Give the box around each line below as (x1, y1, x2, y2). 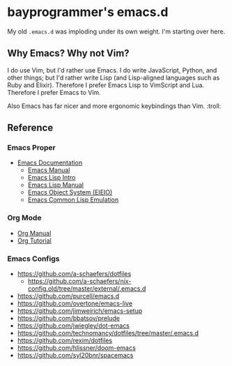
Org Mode (7, 213, 42, 223)
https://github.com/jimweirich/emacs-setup (17, 307, 143, 315)
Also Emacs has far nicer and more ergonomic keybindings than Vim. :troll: (7, 102, 222, 110)
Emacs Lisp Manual (27, 181, 84, 189)
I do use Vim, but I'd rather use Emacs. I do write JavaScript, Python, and (7, 66, 217, 74)
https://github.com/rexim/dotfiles (17, 336, 113, 345)
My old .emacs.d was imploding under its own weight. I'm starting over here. (7, 27, 226, 36)
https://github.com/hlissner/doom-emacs (17, 344, 136, 352)
